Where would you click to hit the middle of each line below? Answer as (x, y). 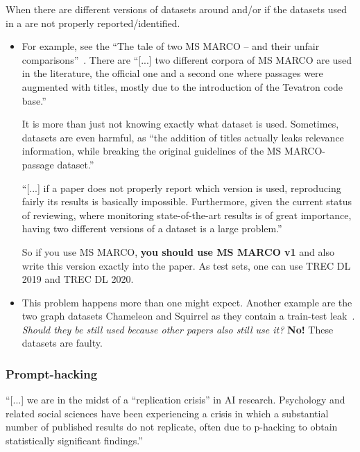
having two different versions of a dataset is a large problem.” (152, 228)
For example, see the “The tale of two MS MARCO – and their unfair (171, 46)
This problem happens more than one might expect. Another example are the (187, 302)
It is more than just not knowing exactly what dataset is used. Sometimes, (180, 124)
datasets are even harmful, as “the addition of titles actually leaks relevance (183, 137)
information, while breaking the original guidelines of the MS (152, 151)
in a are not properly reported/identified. (93, 23)
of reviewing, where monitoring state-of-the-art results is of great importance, (187, 215)
